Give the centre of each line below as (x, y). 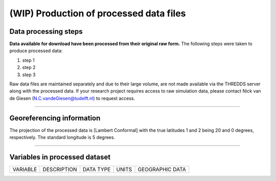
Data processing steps (46, 31)
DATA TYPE (97, 169)
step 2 (29, 67)
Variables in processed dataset (60, 157)
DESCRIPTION (60, 169)
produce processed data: (36, 51)
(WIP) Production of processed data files (98, 13)
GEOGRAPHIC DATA (162, 169)
